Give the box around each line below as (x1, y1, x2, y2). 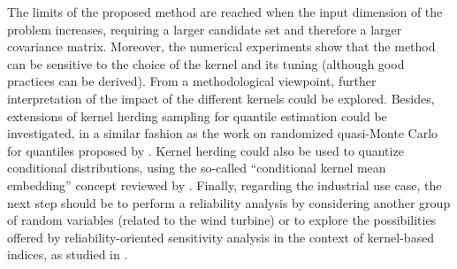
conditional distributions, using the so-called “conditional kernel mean (7, 158, 386, 177)
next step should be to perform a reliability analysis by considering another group (7, 193, 451, 211)
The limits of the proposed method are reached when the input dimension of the (7, 3, 443, 20)
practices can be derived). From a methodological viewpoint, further (7, 72, 377, 90)
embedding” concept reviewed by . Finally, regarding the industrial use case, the (7, 175, 442, 194)
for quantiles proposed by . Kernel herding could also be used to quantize (7, 141, 404, 159)
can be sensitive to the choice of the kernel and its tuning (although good (7, 54, 405, 73)
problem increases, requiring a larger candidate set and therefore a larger (7, 19, 402, 38)
